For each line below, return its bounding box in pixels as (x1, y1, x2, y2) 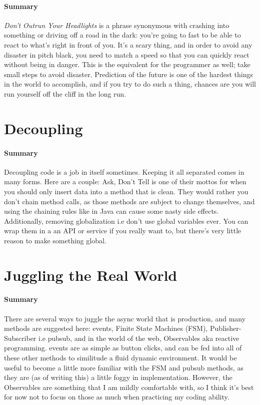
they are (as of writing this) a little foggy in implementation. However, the (4, 372, 232, 382)
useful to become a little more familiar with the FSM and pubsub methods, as (4, 362, 243, 372)
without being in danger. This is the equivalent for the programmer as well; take (4, 59, 250, 70)
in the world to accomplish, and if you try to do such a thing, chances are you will (4, 79, 256, 89)
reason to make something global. (4, 235, 106, 245)
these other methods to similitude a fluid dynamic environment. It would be (4, 352, 237, 363)
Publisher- (209, 323, 241, 333)
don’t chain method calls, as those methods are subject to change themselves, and (4, 196, 255, 206)
